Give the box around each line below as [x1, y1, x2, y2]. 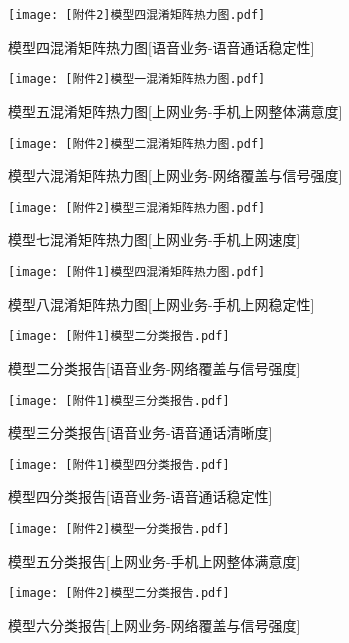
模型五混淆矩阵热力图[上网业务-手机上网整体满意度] [8, 100, 343, 121]
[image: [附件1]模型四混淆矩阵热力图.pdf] [8, 265, 266, 279]
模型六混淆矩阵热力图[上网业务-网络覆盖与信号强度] [8, 165, 343, 186]
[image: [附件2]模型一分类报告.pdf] [8, 522, 230, 536]
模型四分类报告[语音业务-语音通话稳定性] [8, 486, 273, 507]
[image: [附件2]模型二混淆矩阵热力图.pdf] [8, 136, 266, 151]
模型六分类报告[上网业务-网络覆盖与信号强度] [8, 614, 301, 635]
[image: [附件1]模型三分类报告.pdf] [8, 393, 230, 408]
